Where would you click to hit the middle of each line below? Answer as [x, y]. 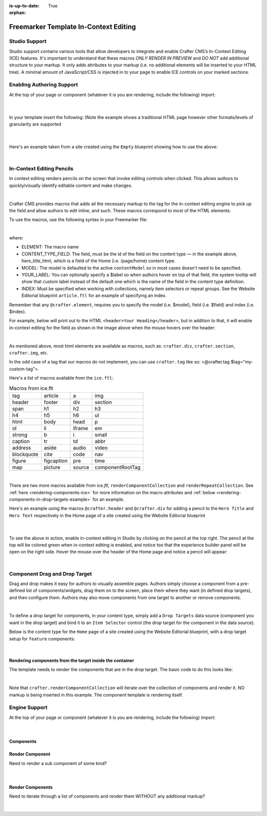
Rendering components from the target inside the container [72, 661]
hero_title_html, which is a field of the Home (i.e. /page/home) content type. [98, 261]
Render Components [31, 787]
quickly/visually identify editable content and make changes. [71, 185]
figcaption [56, 461]
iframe [81, 428]
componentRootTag [118, 467]
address [22, 448]
